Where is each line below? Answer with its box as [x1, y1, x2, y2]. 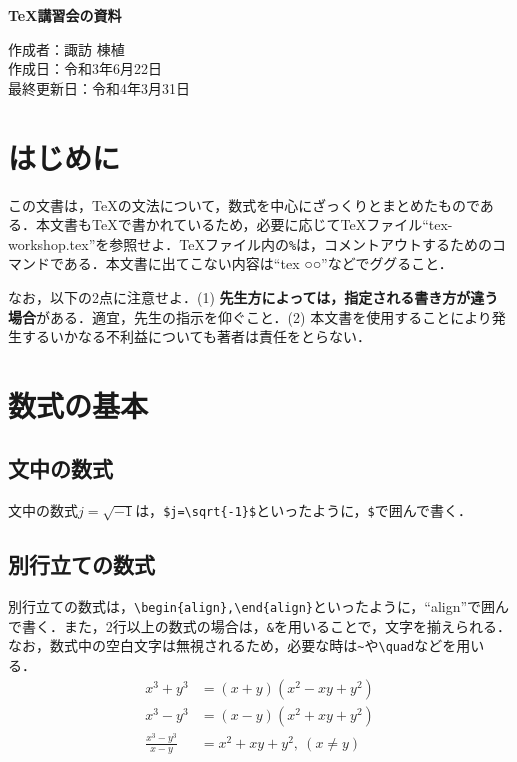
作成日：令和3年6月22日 [8, 58, 162, 79]
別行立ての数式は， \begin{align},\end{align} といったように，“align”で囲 [8, 596, 496, 617]
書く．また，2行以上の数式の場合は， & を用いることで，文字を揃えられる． [21, 615, 511, 636]
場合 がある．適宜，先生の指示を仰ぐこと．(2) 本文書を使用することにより [8, 306, 492, 327]
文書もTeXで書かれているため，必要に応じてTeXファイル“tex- [49, 214, 453, 235]
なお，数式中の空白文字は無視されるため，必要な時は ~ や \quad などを [8, 635, 457, 656]
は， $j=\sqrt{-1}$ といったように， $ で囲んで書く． [135, 500, 472, 521]
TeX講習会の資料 [8, 5, 122, 25]
